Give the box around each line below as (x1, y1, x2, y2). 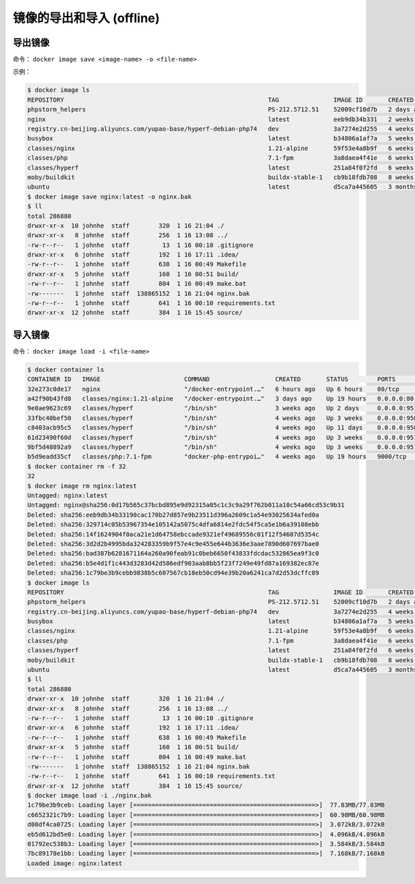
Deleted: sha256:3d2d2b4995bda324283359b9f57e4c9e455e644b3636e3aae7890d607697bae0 (27, 540, 320, 548)
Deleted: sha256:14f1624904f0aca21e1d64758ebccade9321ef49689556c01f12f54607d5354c (27, 530, 320, 538)
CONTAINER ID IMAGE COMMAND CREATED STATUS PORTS (27, 376, 396, 383)
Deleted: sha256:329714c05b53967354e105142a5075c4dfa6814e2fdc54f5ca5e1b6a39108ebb (27, 521, 320, 528)
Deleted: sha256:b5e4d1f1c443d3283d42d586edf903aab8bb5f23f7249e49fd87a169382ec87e (27, 559, 320, 567)
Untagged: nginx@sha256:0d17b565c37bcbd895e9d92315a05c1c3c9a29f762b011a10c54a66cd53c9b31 (27, 501, 345, 509)
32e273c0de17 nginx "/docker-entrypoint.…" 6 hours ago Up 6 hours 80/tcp (27, 385, 400, 393)
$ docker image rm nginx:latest (27, 481, 138, 490)
